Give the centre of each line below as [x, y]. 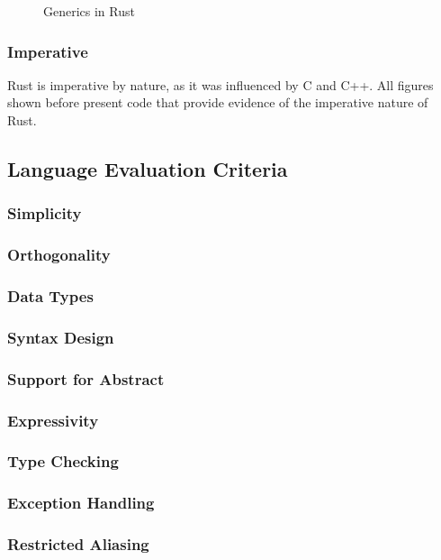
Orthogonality [59, 255]
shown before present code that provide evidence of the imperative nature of [218, 102]
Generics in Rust [89, 11]
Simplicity [45, 213]
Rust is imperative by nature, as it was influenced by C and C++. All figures [220, 84]
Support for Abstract [86, 378]
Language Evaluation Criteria [148, 168]
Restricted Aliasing [78, 544]
